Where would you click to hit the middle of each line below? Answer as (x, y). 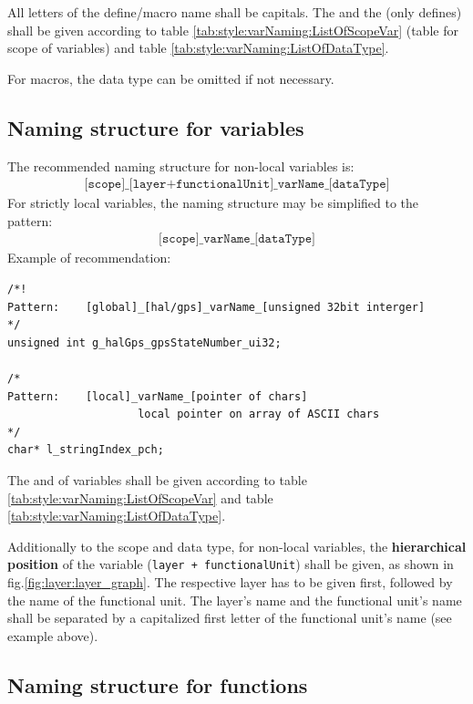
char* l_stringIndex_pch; (86, 450)
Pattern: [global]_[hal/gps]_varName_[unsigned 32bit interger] (216, 307)
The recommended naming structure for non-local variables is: (181, 166)
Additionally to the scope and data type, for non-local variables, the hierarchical (237, 546)
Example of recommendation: (89, 258)
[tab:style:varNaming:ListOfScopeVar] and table (140, 497)
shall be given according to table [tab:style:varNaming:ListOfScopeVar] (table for (233, 30)
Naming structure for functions (158, 684)
